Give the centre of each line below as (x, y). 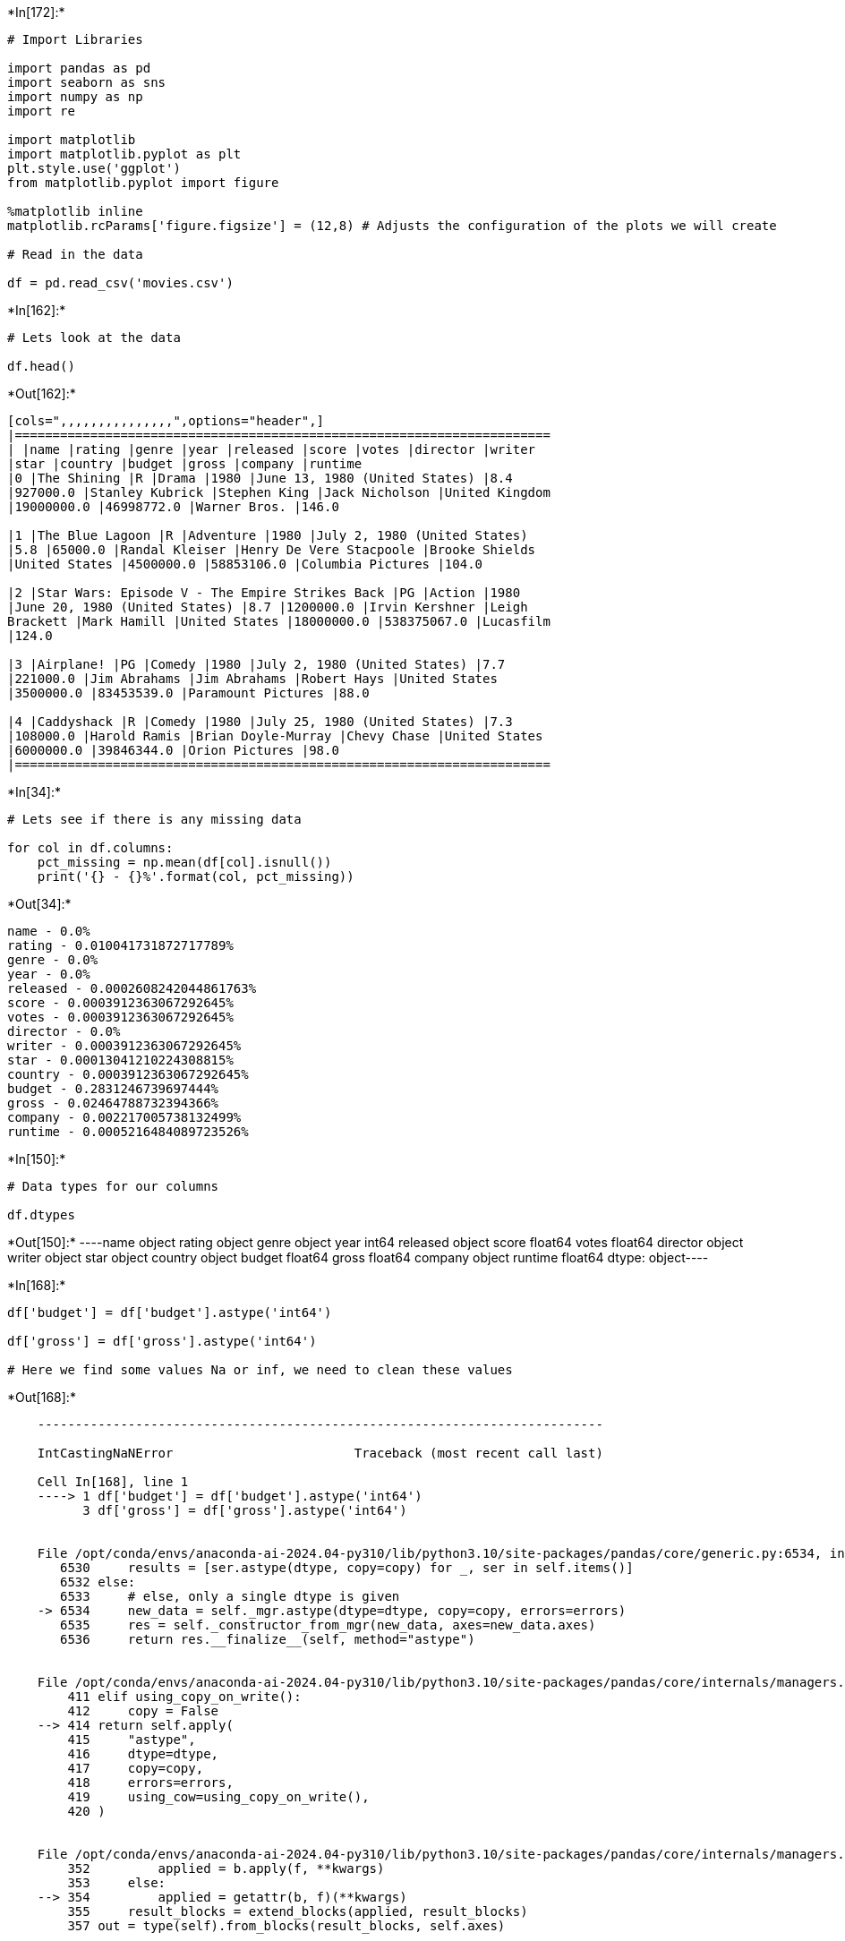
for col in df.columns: (90, 848)
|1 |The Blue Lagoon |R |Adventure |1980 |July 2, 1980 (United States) (268, 535)
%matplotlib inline (75, 211)
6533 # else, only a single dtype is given (230, 1596)
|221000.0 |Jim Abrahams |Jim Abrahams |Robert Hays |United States (252, 679)
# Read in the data (75, 254)
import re (41, 111)
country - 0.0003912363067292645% (128, 1074)
